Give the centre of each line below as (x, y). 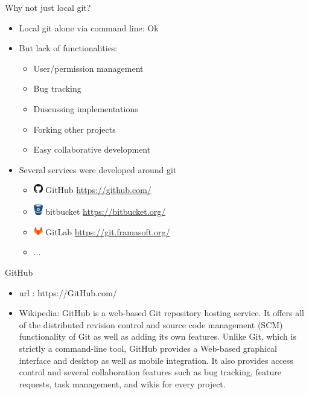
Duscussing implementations (86, 108)
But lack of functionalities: (68, 48)
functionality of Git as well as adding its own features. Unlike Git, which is (158, 336)
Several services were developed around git (98, 169)
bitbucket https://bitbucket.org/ (106, 211)
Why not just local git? (48, 7)
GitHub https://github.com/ (98, 190)
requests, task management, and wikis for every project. (122, 383)
